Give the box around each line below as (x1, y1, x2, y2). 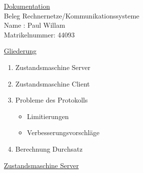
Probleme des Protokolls (15, 95, 88, 105)
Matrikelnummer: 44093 (4, 29, 75, 39)
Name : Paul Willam (4, 20, 65, 30)
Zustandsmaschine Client (15, 78, 90, 88)
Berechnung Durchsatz (15, 143, 83, 154)
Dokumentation (4, 1, 50, 11)
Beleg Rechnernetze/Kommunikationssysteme (4, 10, 140, 20)
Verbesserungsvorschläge (27, 127, 100, 138)
